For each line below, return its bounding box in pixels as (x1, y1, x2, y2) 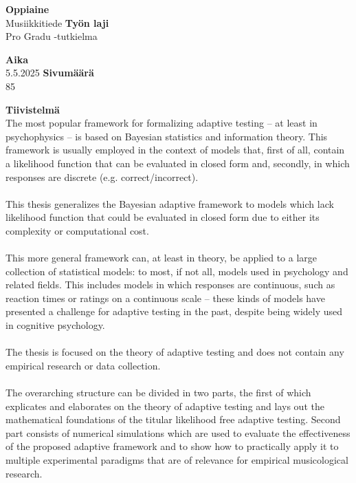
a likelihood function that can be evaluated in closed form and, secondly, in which (5, 155, 350, 170)
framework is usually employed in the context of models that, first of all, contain (5, 142, 345, 157)
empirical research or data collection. (5, 358, 161, 372)
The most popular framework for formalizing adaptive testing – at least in (5, 116, 318, 130)
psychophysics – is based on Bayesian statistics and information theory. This (5, 129, 328, 143)
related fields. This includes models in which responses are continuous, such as (5, 277, 335, 292)
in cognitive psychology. (5, 318, 105, 332)
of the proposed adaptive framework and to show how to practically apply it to (5, 439, 339, 453)
